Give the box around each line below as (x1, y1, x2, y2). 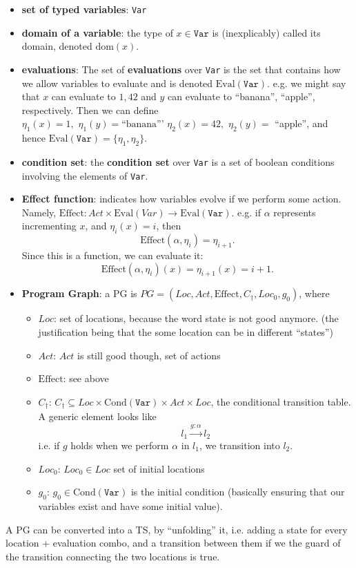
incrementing (21, 218, 77, 233)
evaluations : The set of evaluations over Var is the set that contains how (21, 61, 341, 76)
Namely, (21, 205, 57, 219)
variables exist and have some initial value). (38, 499, 223, 513)
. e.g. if (231, 205, 261, 219)
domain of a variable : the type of (21, 25, 173, 39)
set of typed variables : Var (21, 2, 147, 16)
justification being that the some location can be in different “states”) (38, 324, 333, 339)
